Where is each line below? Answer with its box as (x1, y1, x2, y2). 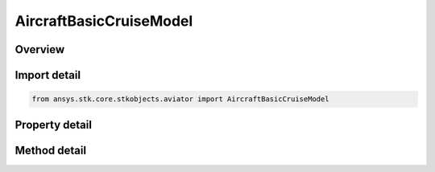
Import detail (14, 68, 81, 82)
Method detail (14, 143, 87, 157)
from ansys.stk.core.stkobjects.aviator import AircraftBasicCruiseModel (31, 95, 329, 104)
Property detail (14, 117, 93, 132)
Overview (14, 43, 65, 56)
